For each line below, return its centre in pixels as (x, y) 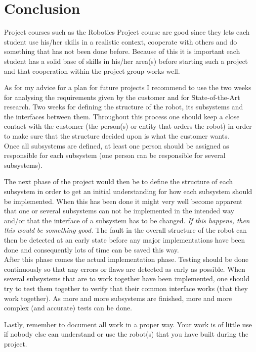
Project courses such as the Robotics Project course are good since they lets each (127, 32)
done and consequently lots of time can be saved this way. (92, 249)
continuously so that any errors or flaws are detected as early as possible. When (125, 269)
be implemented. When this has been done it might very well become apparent (123, 201)
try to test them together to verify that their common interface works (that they (126, 288)
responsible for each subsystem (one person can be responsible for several (115, 155)
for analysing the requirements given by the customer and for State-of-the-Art (122, 97)
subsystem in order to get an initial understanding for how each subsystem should (128, 191)
